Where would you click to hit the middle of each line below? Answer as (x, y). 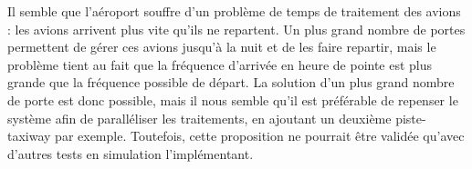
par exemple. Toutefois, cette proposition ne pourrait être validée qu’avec (260, 136)
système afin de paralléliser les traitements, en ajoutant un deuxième (199, 118)
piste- (411, 118)
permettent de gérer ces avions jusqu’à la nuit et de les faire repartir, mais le (222, 47)
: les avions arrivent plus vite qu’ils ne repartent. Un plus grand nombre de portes (236, 29)
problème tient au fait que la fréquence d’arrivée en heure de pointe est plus (220, 64)
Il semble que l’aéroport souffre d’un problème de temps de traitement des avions (234, 11)
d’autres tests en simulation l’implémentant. (131, 153)
